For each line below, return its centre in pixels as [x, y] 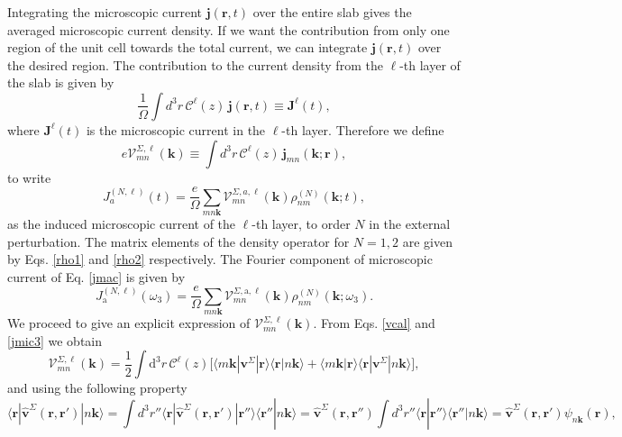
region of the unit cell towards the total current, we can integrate [188, 47]
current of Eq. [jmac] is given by [96, 276]
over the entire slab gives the [332, 12]
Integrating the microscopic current [105, 12]
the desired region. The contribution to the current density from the [195, 64]
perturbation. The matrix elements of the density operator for [178, 241]
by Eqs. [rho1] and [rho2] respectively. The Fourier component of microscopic [220, 259]
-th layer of [430, 64]
